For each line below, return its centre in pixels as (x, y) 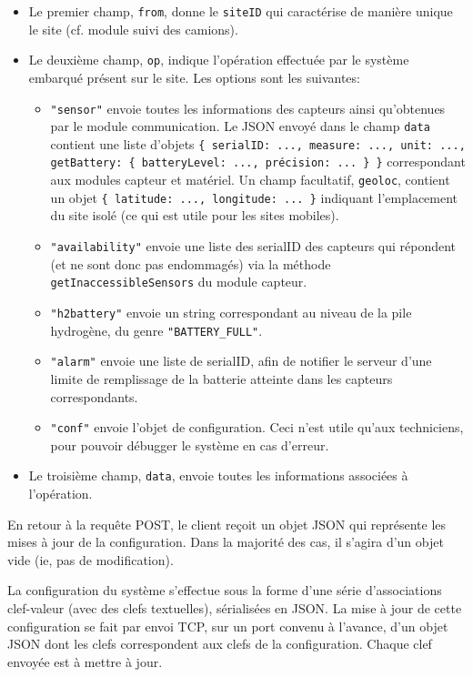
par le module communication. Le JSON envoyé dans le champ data (240, 126)
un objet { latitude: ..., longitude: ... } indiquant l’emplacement (254, 197)
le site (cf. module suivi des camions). (133, 29)
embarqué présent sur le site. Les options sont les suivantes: (194, 77)
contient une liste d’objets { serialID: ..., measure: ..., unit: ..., (258, 143)
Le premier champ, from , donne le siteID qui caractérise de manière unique (241, 11)
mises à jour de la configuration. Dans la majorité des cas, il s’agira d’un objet (226, 542)
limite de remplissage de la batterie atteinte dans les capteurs (221, 378)
